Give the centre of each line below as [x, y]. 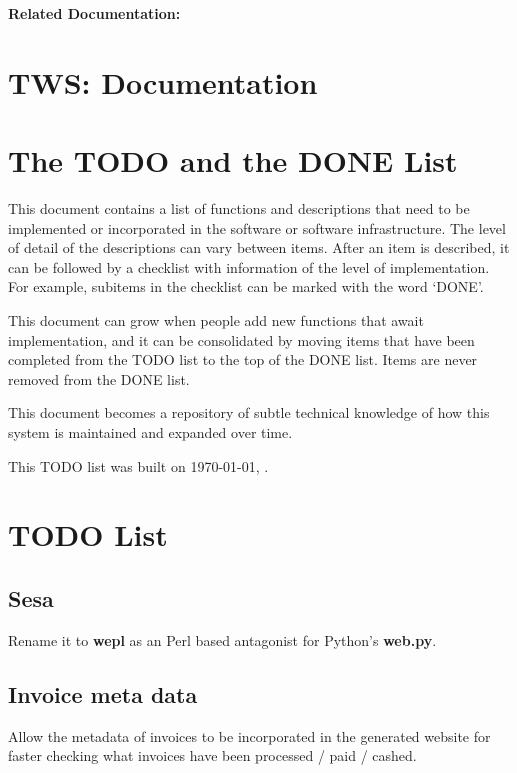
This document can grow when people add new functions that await [216, 320]
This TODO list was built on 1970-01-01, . [138, 465]
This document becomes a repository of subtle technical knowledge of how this [249, 412]
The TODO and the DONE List [233, 160]
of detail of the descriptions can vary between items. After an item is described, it [259, 247]
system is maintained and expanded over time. [150, 432]
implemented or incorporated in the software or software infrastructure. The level [257, 227]
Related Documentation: [94, 13]
